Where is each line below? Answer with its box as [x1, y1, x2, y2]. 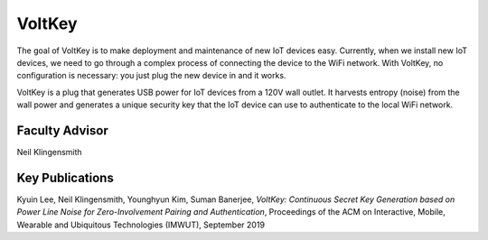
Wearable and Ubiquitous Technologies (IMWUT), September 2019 [16, 219, 266, 230]
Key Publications [16, 170, 115, 185]
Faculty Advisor [16, 123, 108, 138]
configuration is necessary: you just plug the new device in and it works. [16, 70, 286, 81]
